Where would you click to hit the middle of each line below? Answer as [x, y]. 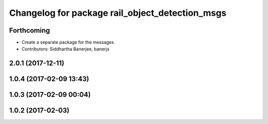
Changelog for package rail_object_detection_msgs [118, 13]
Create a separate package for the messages [68, 42]
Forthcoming [30, 30]
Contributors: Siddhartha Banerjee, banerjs [66, 49]
